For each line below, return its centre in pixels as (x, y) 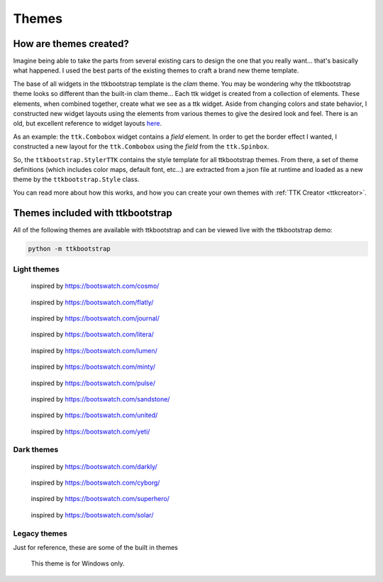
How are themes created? (71, 44)
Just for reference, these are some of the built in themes (96, 547)
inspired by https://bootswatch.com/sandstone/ (100, 399)
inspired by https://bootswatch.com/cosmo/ (95, 286)
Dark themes (36, 450)
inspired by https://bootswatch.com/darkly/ (94, 466)
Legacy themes (40, 533)
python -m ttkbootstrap (70, 248)
